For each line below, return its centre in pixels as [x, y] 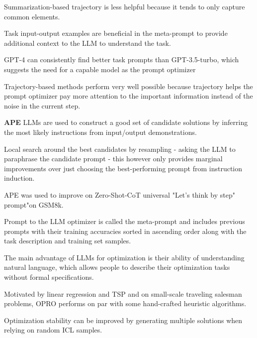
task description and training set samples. [68, 241]
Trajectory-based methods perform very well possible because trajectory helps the [128, 86]
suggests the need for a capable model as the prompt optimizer [100, 69]
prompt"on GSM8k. [34, 204]
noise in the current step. [42, 105]
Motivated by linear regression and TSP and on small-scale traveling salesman [123, 293]
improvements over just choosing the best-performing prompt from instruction [123, 168]
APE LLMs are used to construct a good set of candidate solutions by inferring [126, 122]
